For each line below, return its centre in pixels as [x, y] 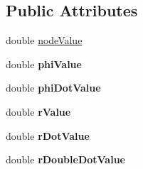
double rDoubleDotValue [65, 159]
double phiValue [44, 64]
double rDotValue [48, 135]
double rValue [38, 111]
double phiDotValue [53, 88]
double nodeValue [44, 40]
